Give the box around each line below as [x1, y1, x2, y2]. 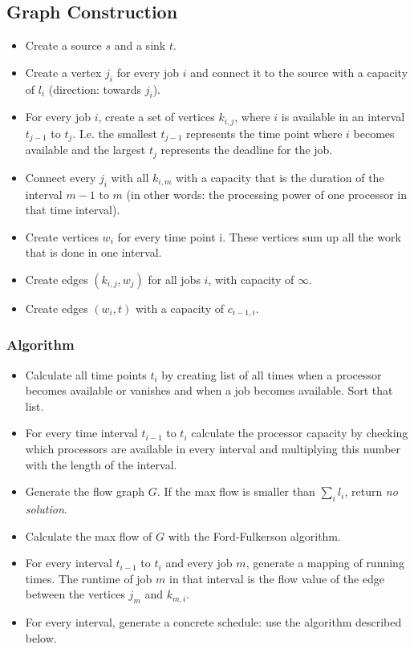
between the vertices [25, 586, 125, 602]
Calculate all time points [25, 366, 147, 383]
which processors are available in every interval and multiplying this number [25, 440, 401, 456]
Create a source [25, 37, 102, 54]
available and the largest [25, 141, 146, 158]
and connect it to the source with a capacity [190, 63, 408, 80]
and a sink [114, 37, 166, 54]
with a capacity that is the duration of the [176, 168, 384, 185]
